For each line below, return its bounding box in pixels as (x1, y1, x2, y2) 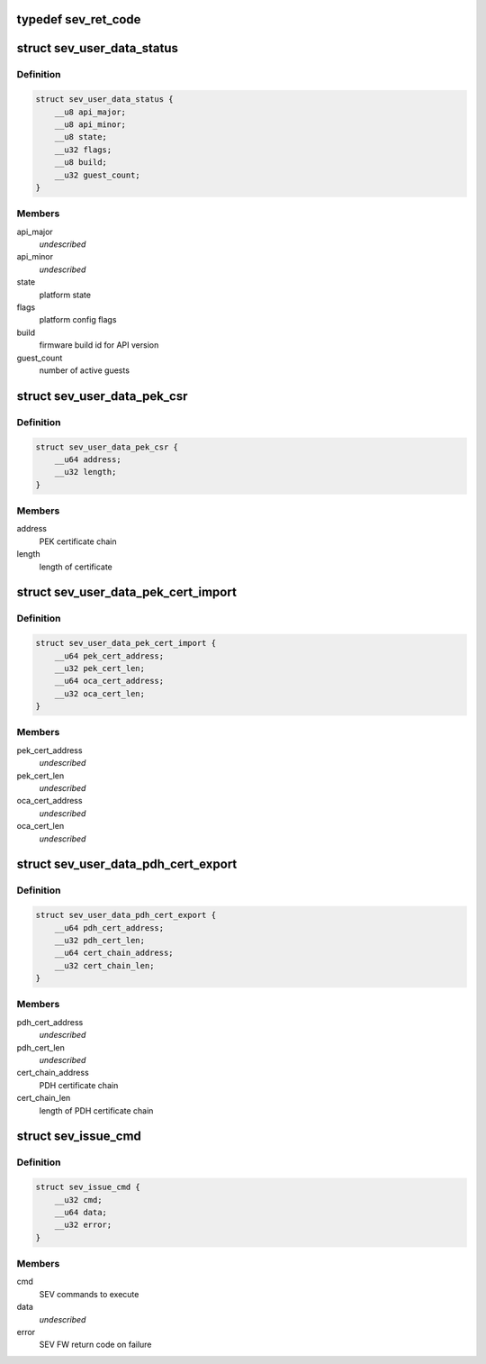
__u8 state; (54, 132, 108, 142)
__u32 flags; (54, 144, 112, 155)
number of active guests (39, 365, 130, 376)
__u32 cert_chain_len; (54, 960, 155, 970)
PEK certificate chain (39, 536, 117, 547)
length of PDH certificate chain (39, 1105, 154, 1116)
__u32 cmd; (54, 1195, 103, 1205)
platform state (39, 289, 92, 300)
